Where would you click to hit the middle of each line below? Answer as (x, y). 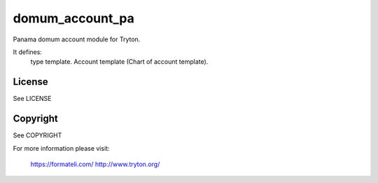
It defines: (27, 52)
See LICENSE (32, 99)
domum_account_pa (73, 18)
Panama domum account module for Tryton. (77, 39)
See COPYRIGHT (37, 135)
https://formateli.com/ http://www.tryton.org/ (95, 164)
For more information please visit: (61, 148)
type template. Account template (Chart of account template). (119, 62)
